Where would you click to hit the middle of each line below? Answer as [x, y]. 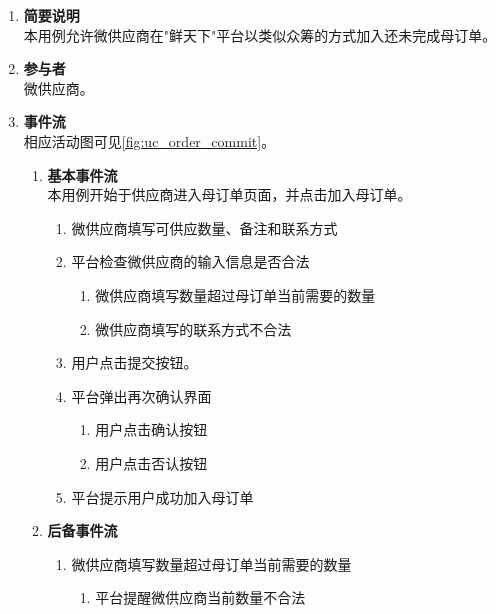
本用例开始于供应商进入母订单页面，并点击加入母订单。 [229, 194]
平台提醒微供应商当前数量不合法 [200, 597]
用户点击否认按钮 [151, 462]
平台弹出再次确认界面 [141, 395]
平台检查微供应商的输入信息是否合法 [190, 261]
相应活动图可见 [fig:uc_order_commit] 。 [149, 140]
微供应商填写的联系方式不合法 [193, 328]
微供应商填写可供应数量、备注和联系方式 [204, 227]
